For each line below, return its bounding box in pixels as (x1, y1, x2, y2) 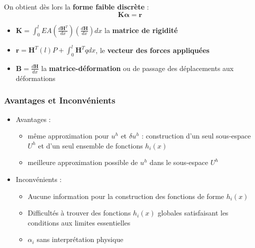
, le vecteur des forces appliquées (95, 44, 209, 55)
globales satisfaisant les (157, 207, 228, 218)
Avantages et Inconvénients (4, 94, 115, 106)
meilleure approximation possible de (27, 157, 138, 167)
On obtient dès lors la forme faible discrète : (4, 1, 149, 11)
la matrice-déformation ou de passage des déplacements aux (41, 62, 234, 73)
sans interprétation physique (36, 234, 123, 244)
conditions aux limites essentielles (27, 217, 130, 227)
